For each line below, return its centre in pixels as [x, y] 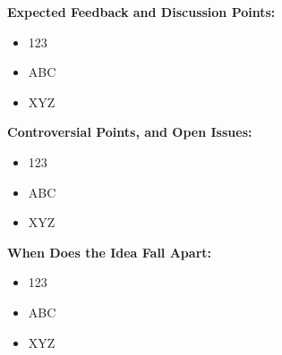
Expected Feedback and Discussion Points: [141, 12]
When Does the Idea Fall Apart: [109, 252]
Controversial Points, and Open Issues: [130, 132]
